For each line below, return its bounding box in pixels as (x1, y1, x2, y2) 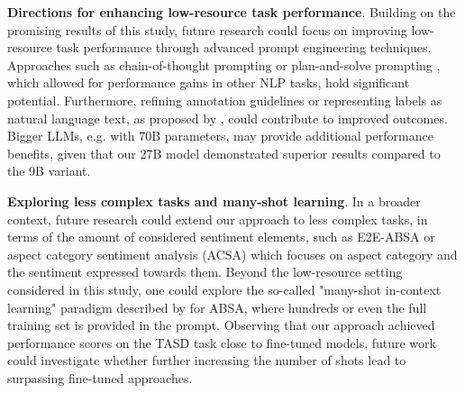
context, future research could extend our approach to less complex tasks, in (7, 209, 428, 228)
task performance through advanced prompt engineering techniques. (56, 38, 432, 57)
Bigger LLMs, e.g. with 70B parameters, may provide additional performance (7, 126, 433, 145)
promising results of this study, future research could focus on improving (7, 20, 407, 39)
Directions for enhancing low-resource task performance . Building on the (7, 3, 456, 21)
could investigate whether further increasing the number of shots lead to (7, 351, 406, 370)
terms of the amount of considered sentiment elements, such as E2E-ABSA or (7, 227, 435, 246)
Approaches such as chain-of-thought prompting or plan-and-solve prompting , (7, 55, 441, 74)
